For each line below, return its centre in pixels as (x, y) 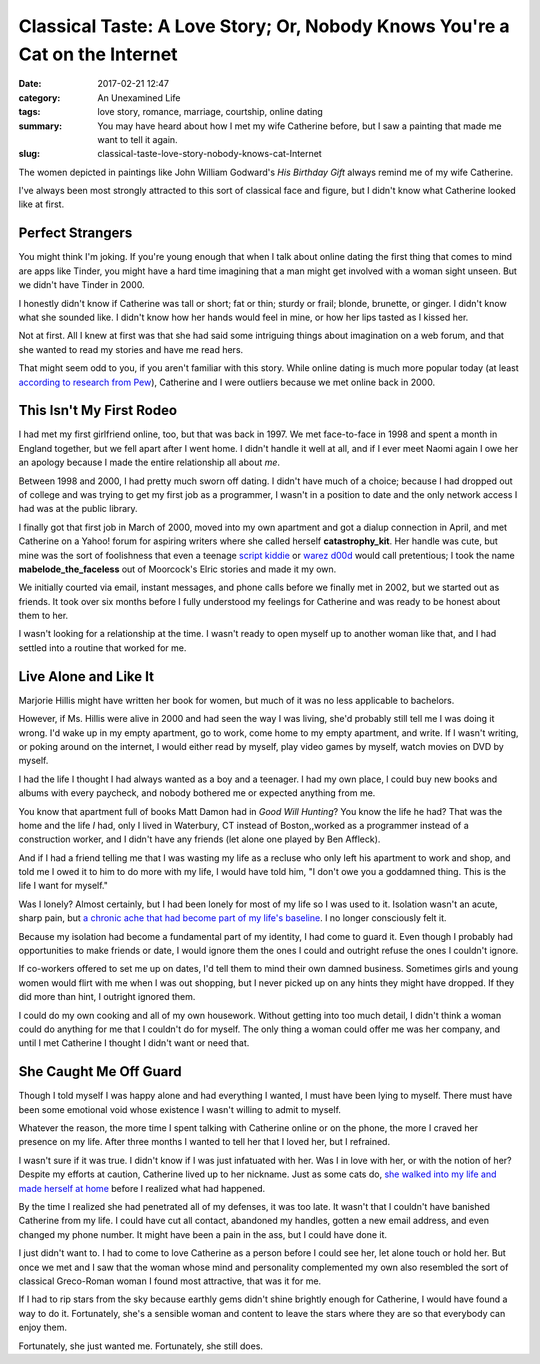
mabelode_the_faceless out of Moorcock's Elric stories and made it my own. (177, 569)
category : (39, 97)
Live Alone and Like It (86, 676)
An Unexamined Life (139, 97)
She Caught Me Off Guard (100, 1071)
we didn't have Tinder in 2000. (81, 285)
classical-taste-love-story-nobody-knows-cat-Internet (209, 154)
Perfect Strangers (75, 233)
